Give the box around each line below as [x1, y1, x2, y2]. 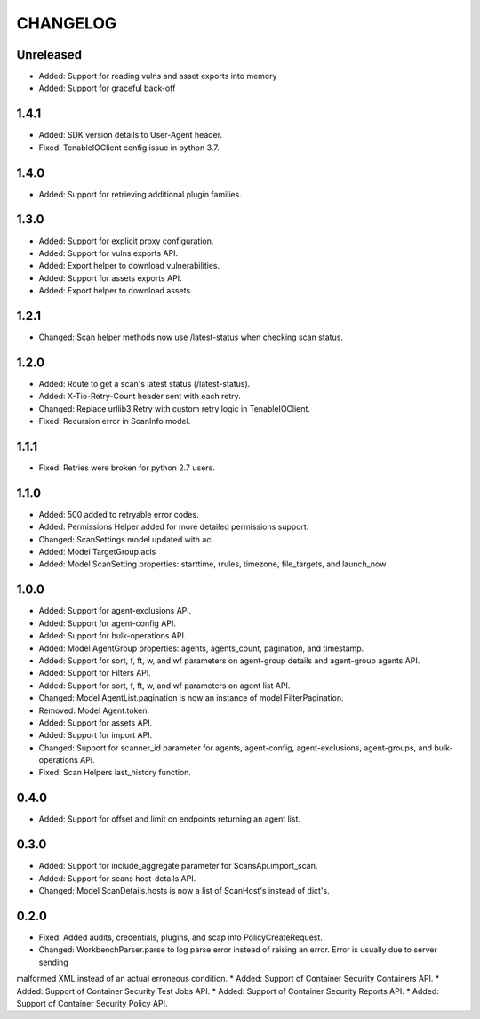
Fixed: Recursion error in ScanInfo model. [38, 416, 191, 427]
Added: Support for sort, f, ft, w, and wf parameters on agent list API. [38, 680, 291, 691]
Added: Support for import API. [38, 730, 153, 741]
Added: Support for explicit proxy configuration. [38, 236, 214, 246]
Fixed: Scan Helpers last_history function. [38, 767, 191, 778]
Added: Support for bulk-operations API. [38, 630, 187, 641]
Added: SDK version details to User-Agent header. [38, 130, 222, 140]
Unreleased [16, 47, 83, 62]
